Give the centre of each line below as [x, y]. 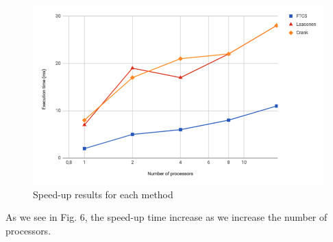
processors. [28, 230]
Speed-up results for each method [103, 194]
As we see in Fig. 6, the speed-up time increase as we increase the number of [166, 217]
